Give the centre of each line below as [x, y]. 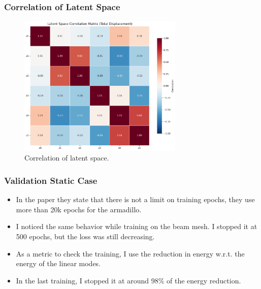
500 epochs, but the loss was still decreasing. [85, 236]
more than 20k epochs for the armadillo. [79, 209]
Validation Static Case [51, 180]
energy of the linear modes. [58, 263]
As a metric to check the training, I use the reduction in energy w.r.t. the [130, 253]
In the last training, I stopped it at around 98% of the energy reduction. [128, 280]
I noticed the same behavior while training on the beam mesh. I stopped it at [137, 226]
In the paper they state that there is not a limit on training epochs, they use [135, 199]
